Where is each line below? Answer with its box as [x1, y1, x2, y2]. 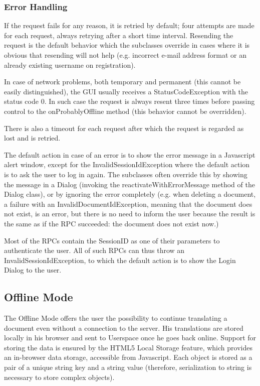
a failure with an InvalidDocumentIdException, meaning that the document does [4, 198, 252, 209]
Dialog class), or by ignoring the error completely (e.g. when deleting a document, [4, 189, 256, 199]
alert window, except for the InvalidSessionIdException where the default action [4, 159, 250, 170]
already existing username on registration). [4, 59, 136, 70]
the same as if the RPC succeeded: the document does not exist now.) [4, 218, 219, 228]
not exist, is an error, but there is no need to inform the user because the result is [4, 208, 255, 219]
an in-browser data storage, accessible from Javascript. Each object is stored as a [4, 352, 252, 362]
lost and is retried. [4, 133, 61, 143]
